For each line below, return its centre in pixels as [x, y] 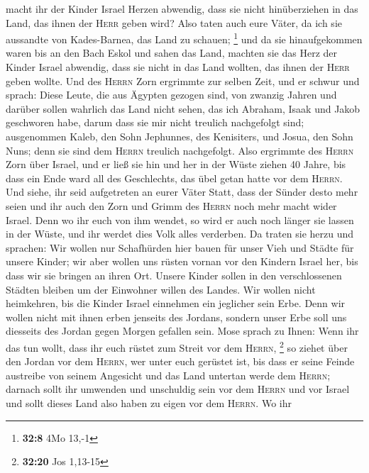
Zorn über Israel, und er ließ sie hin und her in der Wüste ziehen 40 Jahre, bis [176, 164]
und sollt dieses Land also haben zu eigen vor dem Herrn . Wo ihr [149, 402]
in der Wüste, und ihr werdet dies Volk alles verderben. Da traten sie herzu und [180, 234]
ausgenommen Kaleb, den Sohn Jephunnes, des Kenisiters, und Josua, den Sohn [180, 136]
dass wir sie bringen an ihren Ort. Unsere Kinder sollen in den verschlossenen [174, 275]
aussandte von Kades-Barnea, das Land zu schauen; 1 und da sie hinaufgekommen [184, 38]
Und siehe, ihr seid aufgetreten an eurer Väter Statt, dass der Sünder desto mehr [182, 192]
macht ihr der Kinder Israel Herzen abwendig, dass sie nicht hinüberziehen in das [182, 9]
